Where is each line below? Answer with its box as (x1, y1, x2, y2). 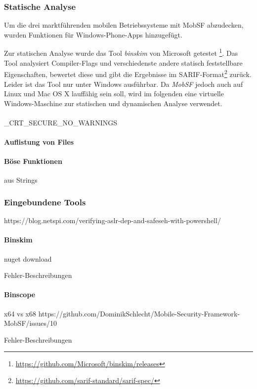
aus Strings (4, 175, 38, 185)
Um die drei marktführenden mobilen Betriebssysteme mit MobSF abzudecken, (4, 20, 244, 30)
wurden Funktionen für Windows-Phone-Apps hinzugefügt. (4, 29, 182, 39)
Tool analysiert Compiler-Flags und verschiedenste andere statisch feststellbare (4, 57, 243, 68)
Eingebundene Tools (4, 195, 86, 208)
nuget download (4, 253, 52, 264)
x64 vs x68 (4, 308, 37, 318)
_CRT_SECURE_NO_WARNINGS (4, 117, 117, 127)
